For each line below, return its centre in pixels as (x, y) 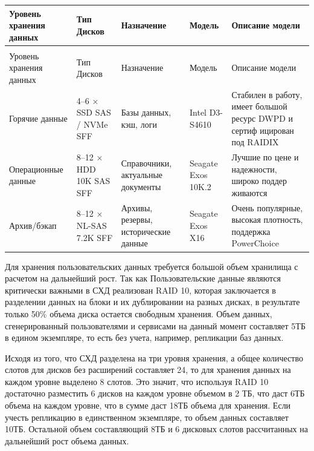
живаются (249, 192)
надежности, (254, 169)
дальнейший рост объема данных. (67, 440)
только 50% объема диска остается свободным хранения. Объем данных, (139, 313)
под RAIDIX (255, 142)
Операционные (36, 169)
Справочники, (146, 163)
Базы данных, (146, 112)
